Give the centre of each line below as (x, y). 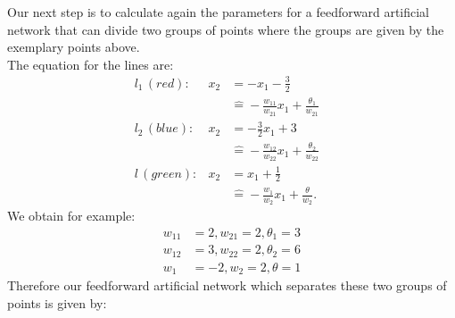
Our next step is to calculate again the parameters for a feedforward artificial (219, 12)
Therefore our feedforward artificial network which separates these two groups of (227, 285)
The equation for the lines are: (91, 64)
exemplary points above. (74, 47)
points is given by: (57, 302)
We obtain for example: (71, 216)
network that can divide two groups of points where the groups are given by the (226, 29)
